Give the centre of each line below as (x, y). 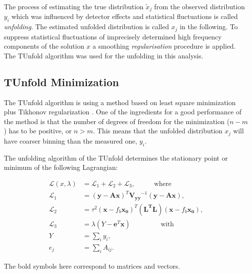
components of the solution (44, 46)
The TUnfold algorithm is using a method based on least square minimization (120, 102)
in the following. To (209, 27)
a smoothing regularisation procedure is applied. (164, 46)
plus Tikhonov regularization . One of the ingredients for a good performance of (123, 112)
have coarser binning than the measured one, (71, 140)
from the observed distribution (200, 6)
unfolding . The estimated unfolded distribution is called (86, 27)
